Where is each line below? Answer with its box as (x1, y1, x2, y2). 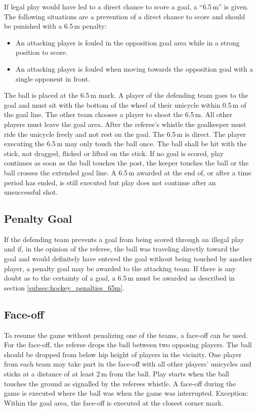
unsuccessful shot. (4, 187, 58, 197)
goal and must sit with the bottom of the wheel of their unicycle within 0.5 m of (4, 99, 247, 110)
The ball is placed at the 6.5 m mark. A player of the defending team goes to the (4, 90, 249, 100)
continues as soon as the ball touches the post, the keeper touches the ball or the (4, 158, 249, 168)
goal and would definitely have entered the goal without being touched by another (4, 253, 253, 264)
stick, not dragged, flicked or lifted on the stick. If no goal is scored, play (4, 148, 224, 158)
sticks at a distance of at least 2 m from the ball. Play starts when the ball (4, 369, 229, 379)
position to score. (15, 47, 68, 57)
